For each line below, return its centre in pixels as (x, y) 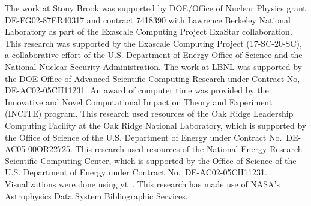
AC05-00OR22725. (39, 149)
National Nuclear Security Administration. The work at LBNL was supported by (153, 66)
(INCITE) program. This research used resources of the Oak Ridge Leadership (149, 113)
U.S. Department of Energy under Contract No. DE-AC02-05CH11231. (136, 172)
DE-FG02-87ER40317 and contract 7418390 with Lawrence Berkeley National (148, 19)
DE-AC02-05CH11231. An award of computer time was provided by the (137, 90)
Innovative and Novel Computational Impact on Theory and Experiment (139, 102)
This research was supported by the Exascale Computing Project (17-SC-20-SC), (153, 43)
